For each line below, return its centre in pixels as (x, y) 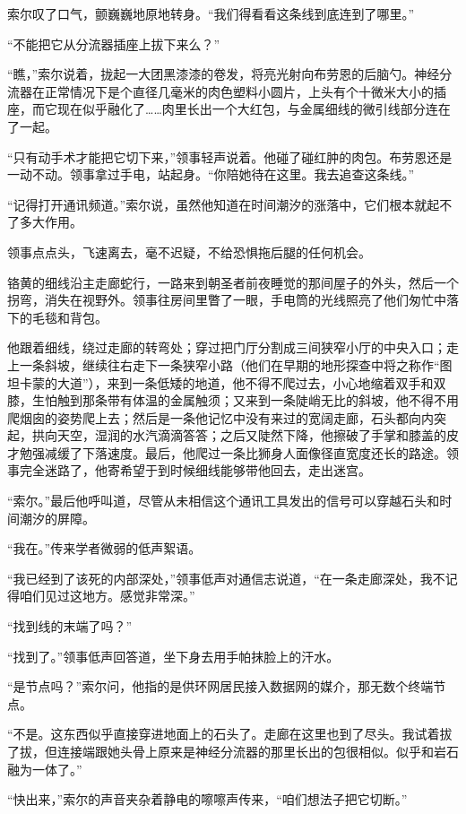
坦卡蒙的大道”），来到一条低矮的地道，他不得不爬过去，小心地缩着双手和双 (227, 382)
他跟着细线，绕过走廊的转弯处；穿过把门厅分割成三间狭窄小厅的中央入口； (227, 347)
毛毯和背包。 (69, 317)
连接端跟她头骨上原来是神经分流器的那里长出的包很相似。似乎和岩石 (258, 751)
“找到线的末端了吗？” (70, 626)
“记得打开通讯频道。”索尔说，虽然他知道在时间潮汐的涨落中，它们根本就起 (224, 204)
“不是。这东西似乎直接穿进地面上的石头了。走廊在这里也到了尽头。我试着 (224, 734)
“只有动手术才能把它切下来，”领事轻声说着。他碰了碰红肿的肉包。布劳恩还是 (230, 156)
